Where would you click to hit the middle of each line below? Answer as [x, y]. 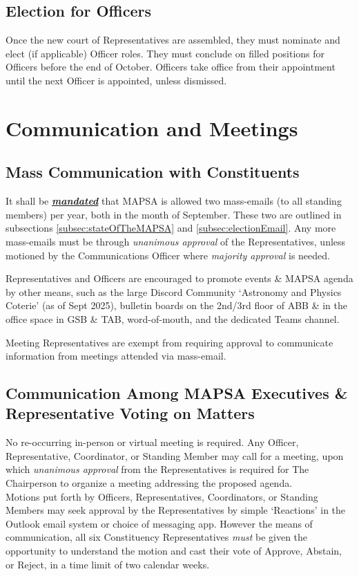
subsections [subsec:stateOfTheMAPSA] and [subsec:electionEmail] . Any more [171, 228]
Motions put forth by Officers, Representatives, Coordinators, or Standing [162, 496]
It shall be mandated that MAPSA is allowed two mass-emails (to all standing [174, 201]
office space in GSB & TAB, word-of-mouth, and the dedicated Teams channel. [173, 318]
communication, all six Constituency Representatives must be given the [157, 537]
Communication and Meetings [152, 128]
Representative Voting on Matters [130, 413]
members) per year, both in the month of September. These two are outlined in [174, 214]
